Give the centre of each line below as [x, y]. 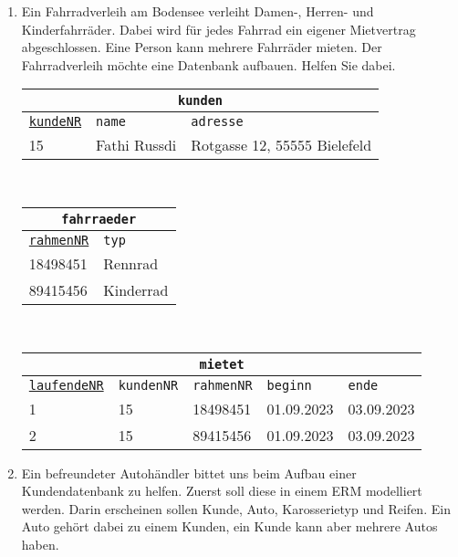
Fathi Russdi [136, 145]
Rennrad [131, 263]
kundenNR [148, 385]
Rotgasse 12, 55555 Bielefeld [281, 145]
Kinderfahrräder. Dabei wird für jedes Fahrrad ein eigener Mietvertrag [219, 29]
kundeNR [55, 122]
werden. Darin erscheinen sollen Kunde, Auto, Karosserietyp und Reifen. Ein [236, 508]
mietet [222, 364]
